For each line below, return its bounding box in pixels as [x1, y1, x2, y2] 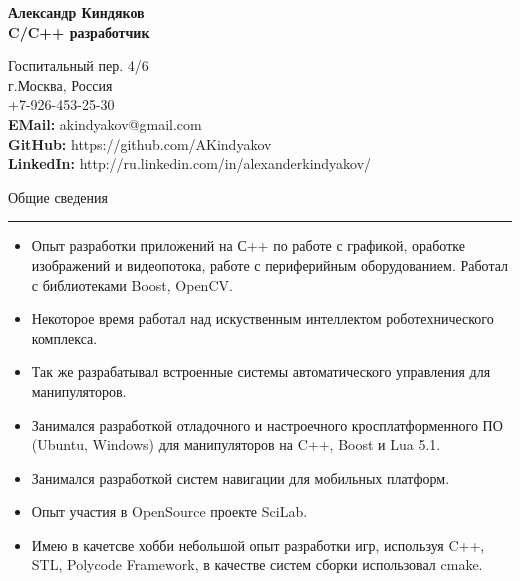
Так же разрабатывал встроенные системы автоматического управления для [31, 361, 491, 382]
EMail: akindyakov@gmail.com [8, 113, 202, 134]
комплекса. [31, 327, 98, 348]
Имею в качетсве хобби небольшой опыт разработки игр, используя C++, [31, 534, 485, 555]
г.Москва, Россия [8, 74, 113, 95]
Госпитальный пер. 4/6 [8, 55, 149, 76]
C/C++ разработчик [8, 21, 150, 42]
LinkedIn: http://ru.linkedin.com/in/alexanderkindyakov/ [8, 153, 372, 174]
